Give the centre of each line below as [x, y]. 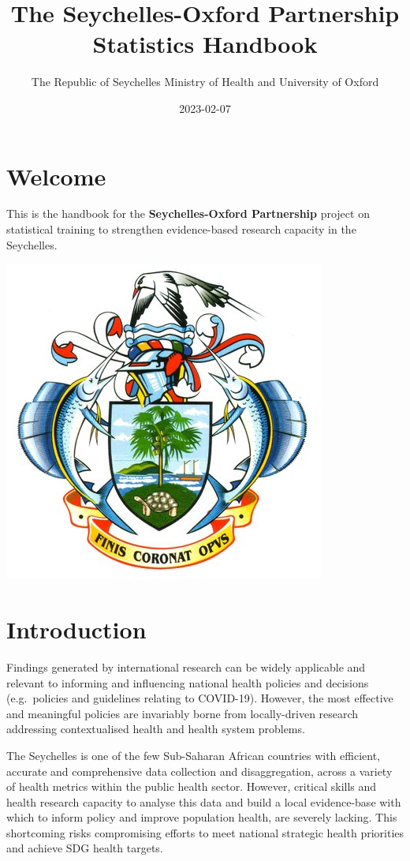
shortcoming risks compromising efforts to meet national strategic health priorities [205, 832]
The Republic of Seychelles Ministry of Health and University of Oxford [205, 82]
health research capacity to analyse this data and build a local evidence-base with [204, 801]
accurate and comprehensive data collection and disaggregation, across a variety [199, 771]
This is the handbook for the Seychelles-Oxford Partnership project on [188, 213]
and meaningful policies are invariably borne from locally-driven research [183, 713]
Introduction [76, 629]
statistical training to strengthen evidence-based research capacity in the [181, 229]
